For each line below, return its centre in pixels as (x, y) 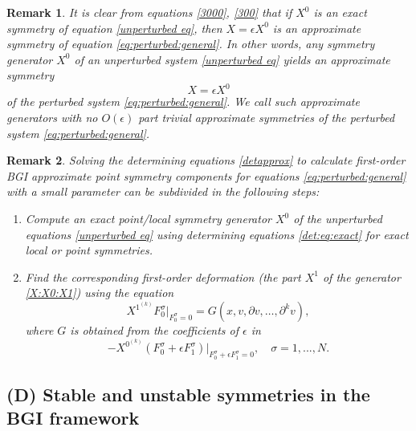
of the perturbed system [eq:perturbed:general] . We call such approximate (183, 102)
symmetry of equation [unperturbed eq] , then (114, 28)
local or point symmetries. (89, 250)
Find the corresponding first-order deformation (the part (163, 276)
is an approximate (317, 28)
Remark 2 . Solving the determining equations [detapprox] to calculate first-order (206, 160)
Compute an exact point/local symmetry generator (148, 219)
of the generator (361, 276)
